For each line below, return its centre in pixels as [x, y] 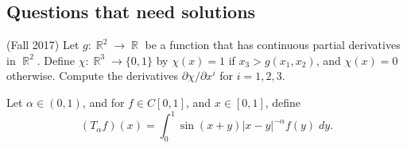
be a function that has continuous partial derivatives [273, 45]
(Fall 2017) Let [43, 45]
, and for [103, 102]
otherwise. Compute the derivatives [93, 76]
